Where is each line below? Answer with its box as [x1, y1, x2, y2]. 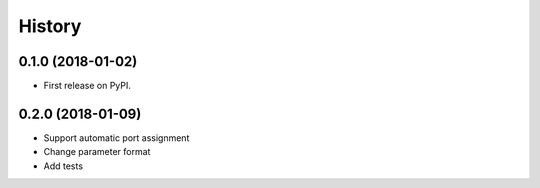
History [18, 15, 82, 37]
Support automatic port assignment [43, 131, 190, 144]
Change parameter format [43, 146, 151, 158]
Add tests [43, 160, 84, 172]
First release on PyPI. [43, 80, 132, 92]
